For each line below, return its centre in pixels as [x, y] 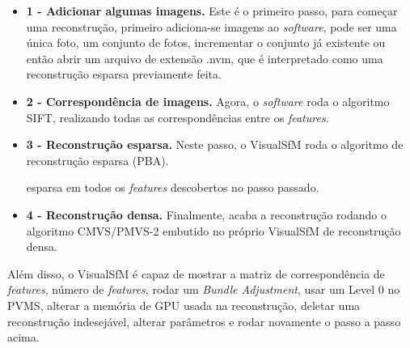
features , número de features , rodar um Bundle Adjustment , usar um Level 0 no [204, 289]
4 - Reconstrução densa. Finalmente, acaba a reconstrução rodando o [206, 214]
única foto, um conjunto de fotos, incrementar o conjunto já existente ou [206, 42]
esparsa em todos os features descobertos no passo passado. [173, 187]
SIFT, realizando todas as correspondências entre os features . [178, 117]
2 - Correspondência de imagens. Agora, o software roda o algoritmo [208, 101]
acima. [23, 337]
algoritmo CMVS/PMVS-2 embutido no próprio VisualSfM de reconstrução [213, 230]
